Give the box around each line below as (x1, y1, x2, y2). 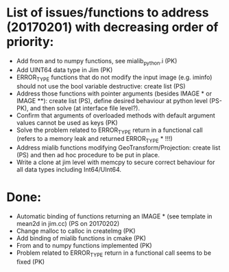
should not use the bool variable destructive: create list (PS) (16, 82, 186, 90)
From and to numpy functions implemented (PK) (16, 242, 152, 250)
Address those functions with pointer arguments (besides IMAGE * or (16, 89, 212, 98)
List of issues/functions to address (6, 5, 209, 21)
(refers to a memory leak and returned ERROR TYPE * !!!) (16, 135, 173, 145)
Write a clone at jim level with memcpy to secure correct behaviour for (16, 158, 215, 166)
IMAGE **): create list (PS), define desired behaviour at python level (16, 96, 208, 104)
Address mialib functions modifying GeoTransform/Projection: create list (16, 144, 221, 152)
